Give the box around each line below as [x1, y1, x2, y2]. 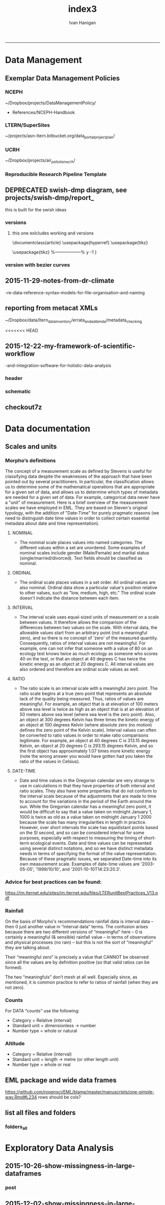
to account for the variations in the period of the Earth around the [19, 799, 152, 804]
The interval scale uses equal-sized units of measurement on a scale [19, 614, 159, 620]
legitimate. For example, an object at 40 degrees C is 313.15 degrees [19, 738, 158, 744]
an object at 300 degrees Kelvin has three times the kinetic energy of [19, 717, 160, 723]
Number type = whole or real [12, 1062, 71, 1067]
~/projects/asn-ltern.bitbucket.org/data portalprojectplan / [5, 133, 115, 140]
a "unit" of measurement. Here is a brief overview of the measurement [5, 500, 148, 506]
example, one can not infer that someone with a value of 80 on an [19, 645, 153, 652]
